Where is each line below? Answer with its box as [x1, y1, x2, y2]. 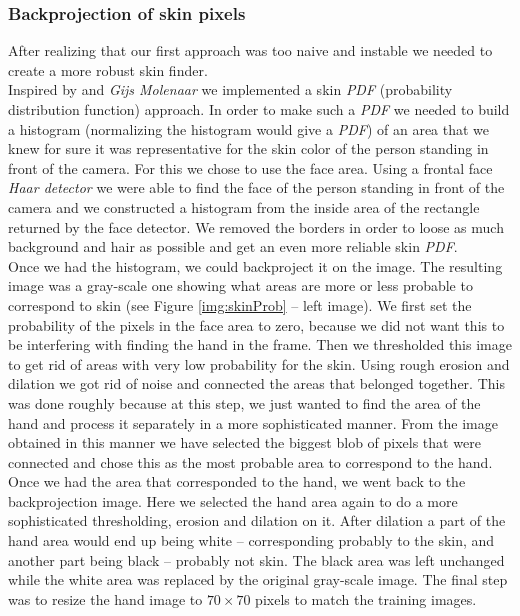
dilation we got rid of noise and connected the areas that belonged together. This [8, 373, 505, 394]
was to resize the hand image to [8, 588, 203, 609]
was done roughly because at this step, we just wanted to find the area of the [8, 392, 481, 413]
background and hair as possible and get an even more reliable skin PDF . [8, 236, 458, 257]
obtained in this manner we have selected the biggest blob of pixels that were [8, 432, 481, 453]
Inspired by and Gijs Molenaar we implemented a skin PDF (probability [8, 79, 453, 100]
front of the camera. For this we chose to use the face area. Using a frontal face [8, 157, 493, 178]
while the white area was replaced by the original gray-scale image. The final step [8, 569, 508, 590]
